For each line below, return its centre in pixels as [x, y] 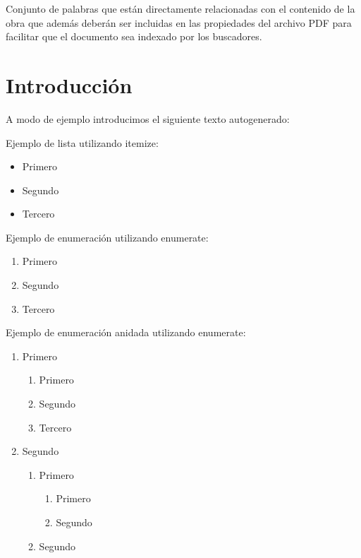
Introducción [69, 84]
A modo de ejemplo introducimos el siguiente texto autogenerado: [148, 118]
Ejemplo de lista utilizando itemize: [82, 142]
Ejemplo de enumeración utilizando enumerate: [107, 237]
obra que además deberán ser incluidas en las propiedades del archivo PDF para [179, 22]
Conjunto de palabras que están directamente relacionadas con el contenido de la [180, 8]
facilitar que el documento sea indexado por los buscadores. [134, 36]
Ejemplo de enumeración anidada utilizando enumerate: [126, 332]
